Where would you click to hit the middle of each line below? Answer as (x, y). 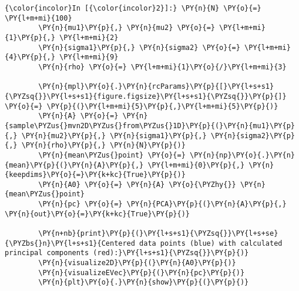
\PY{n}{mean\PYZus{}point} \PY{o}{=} (112, 155)
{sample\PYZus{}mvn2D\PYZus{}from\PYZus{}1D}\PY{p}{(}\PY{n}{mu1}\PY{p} (150, 126)
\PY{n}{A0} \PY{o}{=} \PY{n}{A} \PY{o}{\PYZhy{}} (137, 184)
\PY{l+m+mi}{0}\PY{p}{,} (196, 165)
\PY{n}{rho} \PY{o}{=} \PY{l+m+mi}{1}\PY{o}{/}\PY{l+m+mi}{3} (162, 67)
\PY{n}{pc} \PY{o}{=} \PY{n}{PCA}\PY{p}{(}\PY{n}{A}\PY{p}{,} (162, 204)
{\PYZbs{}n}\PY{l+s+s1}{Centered (70, 243)
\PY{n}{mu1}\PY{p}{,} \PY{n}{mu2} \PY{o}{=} (127, 28)
